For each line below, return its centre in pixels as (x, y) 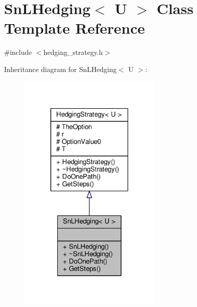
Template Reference (75, 28)
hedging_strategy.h (73, 52)
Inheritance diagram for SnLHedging (60, 69)
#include (18, 52)
